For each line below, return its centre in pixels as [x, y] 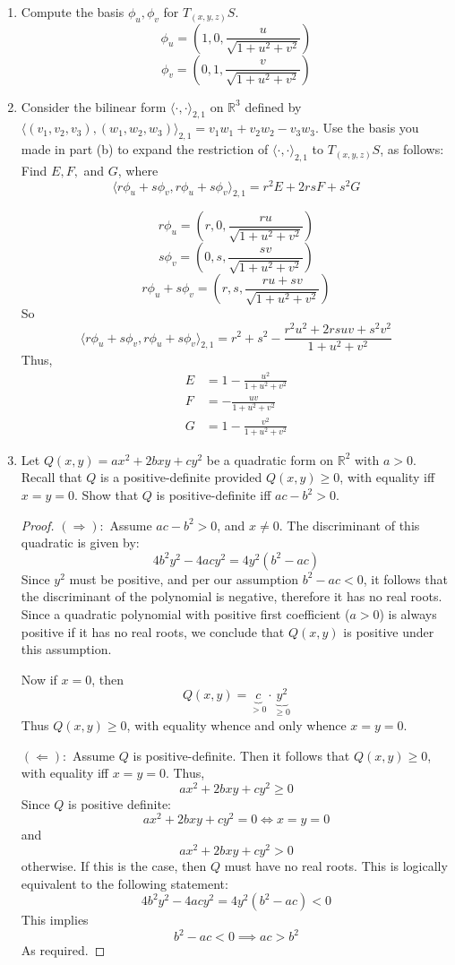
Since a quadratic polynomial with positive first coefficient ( [185, 614]
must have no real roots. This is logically [336, 866]
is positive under [389, 631]
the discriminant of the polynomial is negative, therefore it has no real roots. [232, 596]
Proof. [38, 525]
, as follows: [412, 149]
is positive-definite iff [214, 495]
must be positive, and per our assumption [184, 578]
